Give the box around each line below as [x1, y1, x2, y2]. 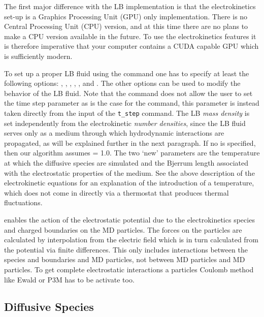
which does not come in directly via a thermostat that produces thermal [4, 187, 229, 198]
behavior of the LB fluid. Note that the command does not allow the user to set [4, 87, 253, 98]
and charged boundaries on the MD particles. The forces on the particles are [4, 224, 242, 235]
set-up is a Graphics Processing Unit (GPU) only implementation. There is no [4, 11, 248, 21]
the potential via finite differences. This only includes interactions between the [4, 244, 248, 255]
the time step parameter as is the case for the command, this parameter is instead [4, 98, 259, 108]
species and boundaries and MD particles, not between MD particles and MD [4, 254, 245, 265]
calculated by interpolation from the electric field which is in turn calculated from [4, 234, 258, 245]
